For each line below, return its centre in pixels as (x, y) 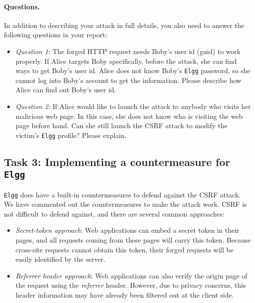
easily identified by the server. (60, 259)
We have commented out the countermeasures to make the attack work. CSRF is (126, 204)
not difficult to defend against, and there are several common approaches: (114, 213)
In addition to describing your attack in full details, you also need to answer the (124, 25)
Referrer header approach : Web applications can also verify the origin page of (131, 275)
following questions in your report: (56, 35)
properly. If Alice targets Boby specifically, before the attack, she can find (126, 61)
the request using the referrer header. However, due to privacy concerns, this (131, 285)
